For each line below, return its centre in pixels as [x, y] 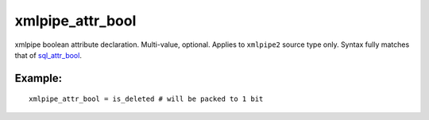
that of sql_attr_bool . [48, 55]
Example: [39, 78]
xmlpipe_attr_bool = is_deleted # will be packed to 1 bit [146, 99]
